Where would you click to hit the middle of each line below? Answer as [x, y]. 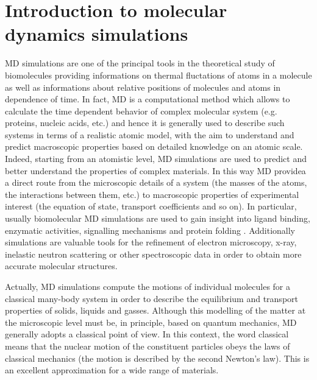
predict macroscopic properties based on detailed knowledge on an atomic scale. [154, 146]
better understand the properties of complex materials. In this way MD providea [155, 170]
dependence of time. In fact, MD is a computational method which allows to [148, 99]
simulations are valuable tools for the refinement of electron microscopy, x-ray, [151, 242]
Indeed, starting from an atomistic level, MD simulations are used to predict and [156, 159]
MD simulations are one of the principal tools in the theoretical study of [140, 63]
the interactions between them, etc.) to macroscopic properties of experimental [152, 194]
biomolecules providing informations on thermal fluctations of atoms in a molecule [158, 75]
